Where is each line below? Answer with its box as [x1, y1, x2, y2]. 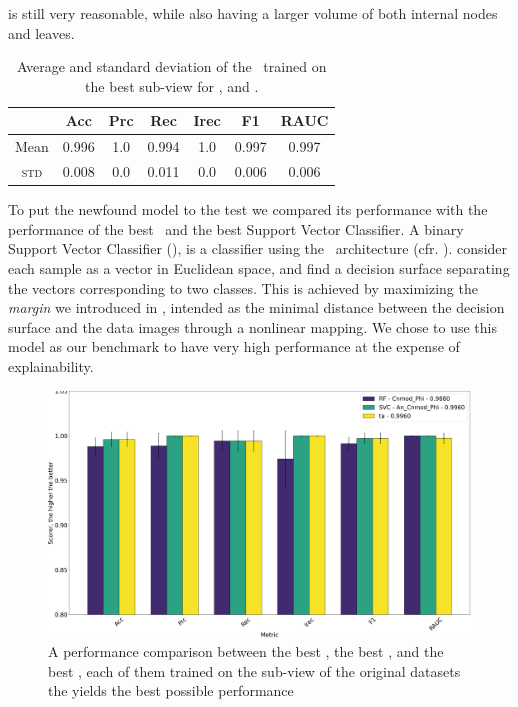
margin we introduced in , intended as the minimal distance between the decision [8, 297, 505, 318]
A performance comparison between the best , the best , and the [48, 641, 444, 662]
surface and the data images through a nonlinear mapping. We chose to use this [8, 316, 497, 337]
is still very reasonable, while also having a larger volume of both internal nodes [8, 3, 498, 23]
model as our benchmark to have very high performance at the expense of [8, 336, 460, 357]
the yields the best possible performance [48, 680, 294, 701]
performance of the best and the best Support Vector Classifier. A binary [8, 218, 464, 239]
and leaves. [8, 22, 75, 43]
